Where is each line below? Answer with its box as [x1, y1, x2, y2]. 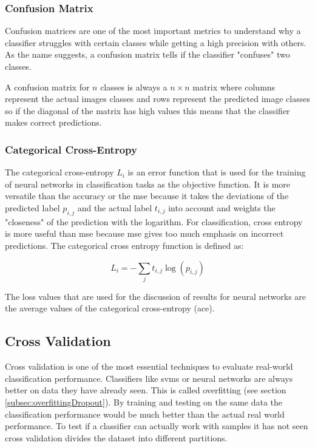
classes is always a [100, 80, 168, 93]
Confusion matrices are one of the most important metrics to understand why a [5, 24, 301, 37]
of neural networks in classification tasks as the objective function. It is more [5, 177, 291, 190]
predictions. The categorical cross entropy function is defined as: [5, 239, 244, 251]
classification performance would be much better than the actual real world [5, 407, 285, 420]
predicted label [5, 201, 60, 214]
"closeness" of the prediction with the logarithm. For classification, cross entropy [5, 215, 303, 228]
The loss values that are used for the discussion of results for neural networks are [5, 290, 307, 302]
